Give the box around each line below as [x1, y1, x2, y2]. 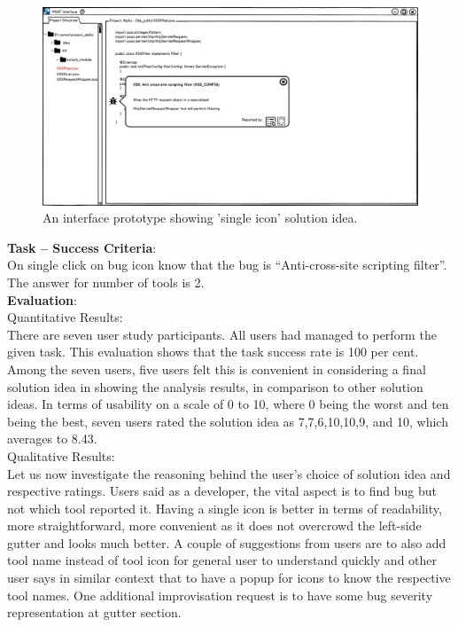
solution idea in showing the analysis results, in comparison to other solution [7, 377, 423, 396]
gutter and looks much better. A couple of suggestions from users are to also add [7, 533, 446, 552]
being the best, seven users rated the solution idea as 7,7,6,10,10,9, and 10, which [7, 411, 448, 430]
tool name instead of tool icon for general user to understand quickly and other [7, 551, 438, 569]
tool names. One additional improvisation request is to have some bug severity [7, 585, 433, 604]
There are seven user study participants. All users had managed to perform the [7, 325, 437, 343]
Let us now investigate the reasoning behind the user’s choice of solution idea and [7, 464, 451, 482]
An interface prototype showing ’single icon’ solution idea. [43, 208, 358, 227]
